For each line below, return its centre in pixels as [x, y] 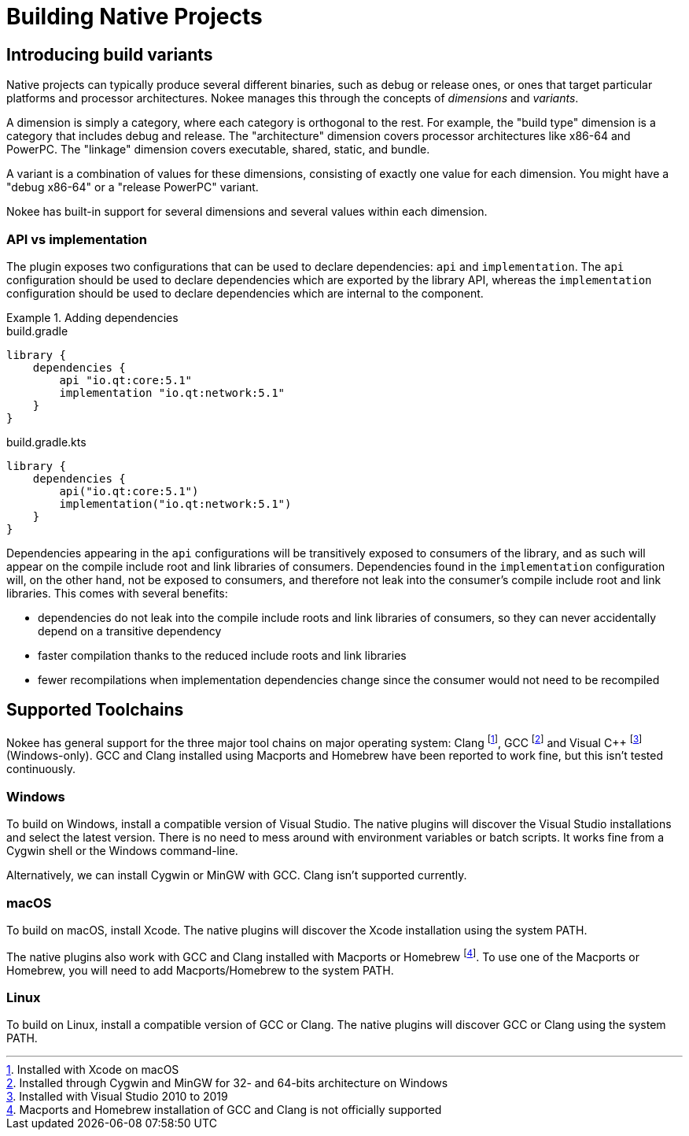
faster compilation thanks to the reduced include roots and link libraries [222, 655]
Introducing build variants [110, 54]
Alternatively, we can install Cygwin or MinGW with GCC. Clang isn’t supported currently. [237, 875]
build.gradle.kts [46, 442]
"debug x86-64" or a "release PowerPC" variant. [133, 187]
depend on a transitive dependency [130, 631]
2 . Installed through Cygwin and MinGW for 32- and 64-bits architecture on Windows [227, 1083]
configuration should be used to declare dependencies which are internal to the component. [245, 293]
